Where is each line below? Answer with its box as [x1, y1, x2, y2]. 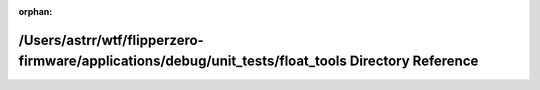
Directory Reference [349, 53, 479, 70]
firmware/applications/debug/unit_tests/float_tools [18, 53, 347, 70]
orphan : [18, 6, 53, 17]
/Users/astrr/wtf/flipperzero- [18, 31, 204, 49]
